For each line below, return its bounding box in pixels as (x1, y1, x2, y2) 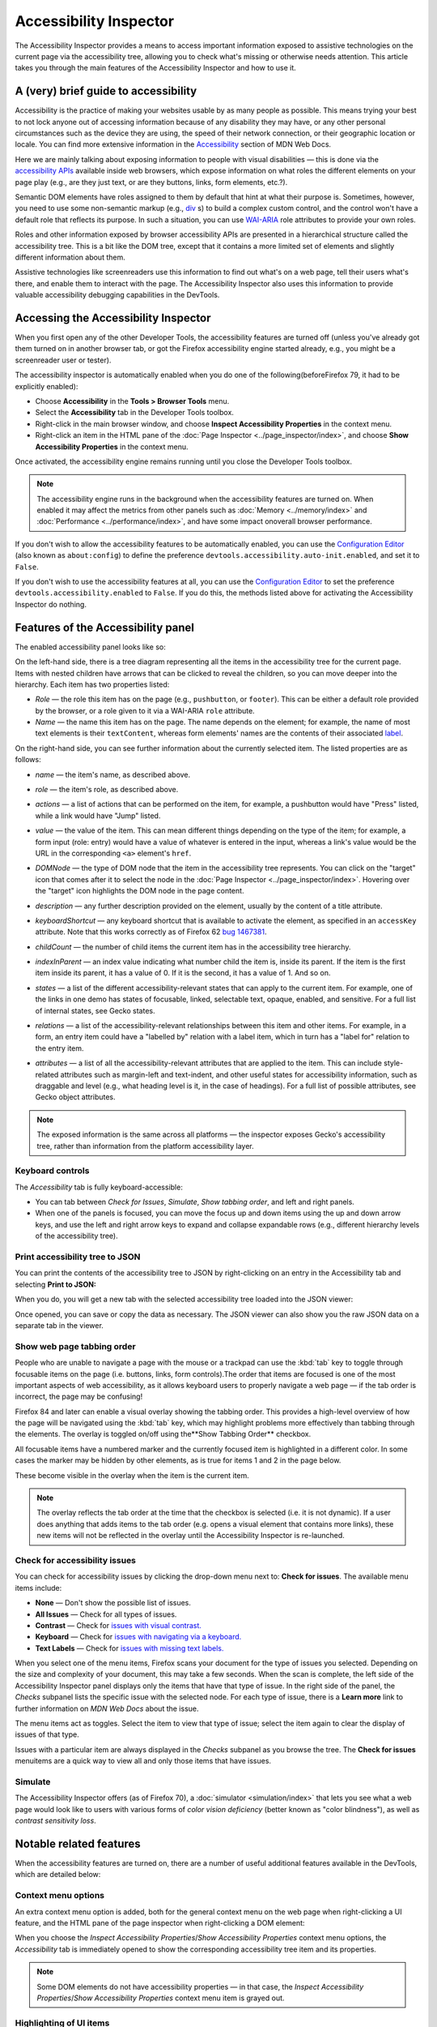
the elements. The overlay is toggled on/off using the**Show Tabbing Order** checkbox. (15, 1429, 312, 1439)
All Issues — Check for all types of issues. (35, 1609, 177, 1619)
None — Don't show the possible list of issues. (35, 1598, 192, 1608)
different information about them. (15, 252, 125, 262)
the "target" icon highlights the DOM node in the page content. (35, 886, 244, 896)
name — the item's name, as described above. (35, 769, 191, 779)
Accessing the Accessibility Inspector (15, 311, 211, 324)
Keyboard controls (15, 1165, 90, 1176)
